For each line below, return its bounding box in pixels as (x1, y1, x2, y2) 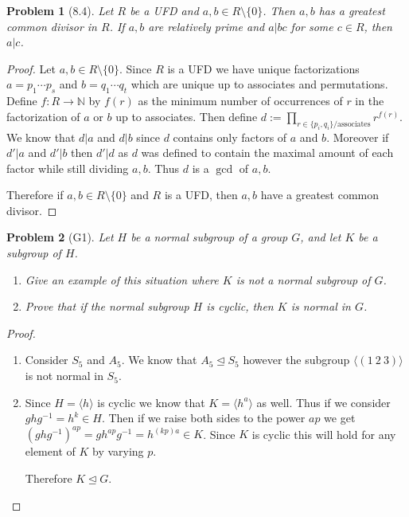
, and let (300, 229, 341, 245)
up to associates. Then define (115, 108, 258, 124)
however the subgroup (243, 351, 350, 368)
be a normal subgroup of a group (130, 229, 288, 245)
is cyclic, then (206, 298, 274, 315)
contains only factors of (173, 128, 287, 145)
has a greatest (318, 2, 385, 18)
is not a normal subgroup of (236, 271, 371, 288)
